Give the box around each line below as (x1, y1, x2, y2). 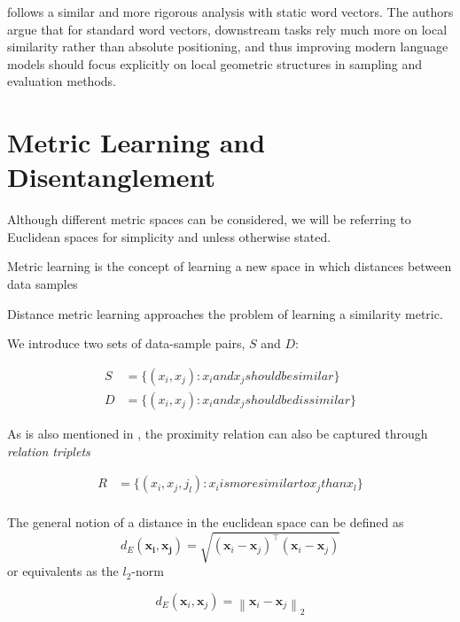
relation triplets (7, 441, 90, 460)
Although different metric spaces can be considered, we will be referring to (7, 210, 411, 229)
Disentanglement (7, 159, 216, 195)
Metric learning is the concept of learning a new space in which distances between (7, 257, 452, 276)
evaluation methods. (7, 72, 116, 90)
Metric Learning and (7, 124, 266, 160)
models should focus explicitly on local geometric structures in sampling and (7, 54, 423, 73)
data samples (7, 275, 78, 293)
